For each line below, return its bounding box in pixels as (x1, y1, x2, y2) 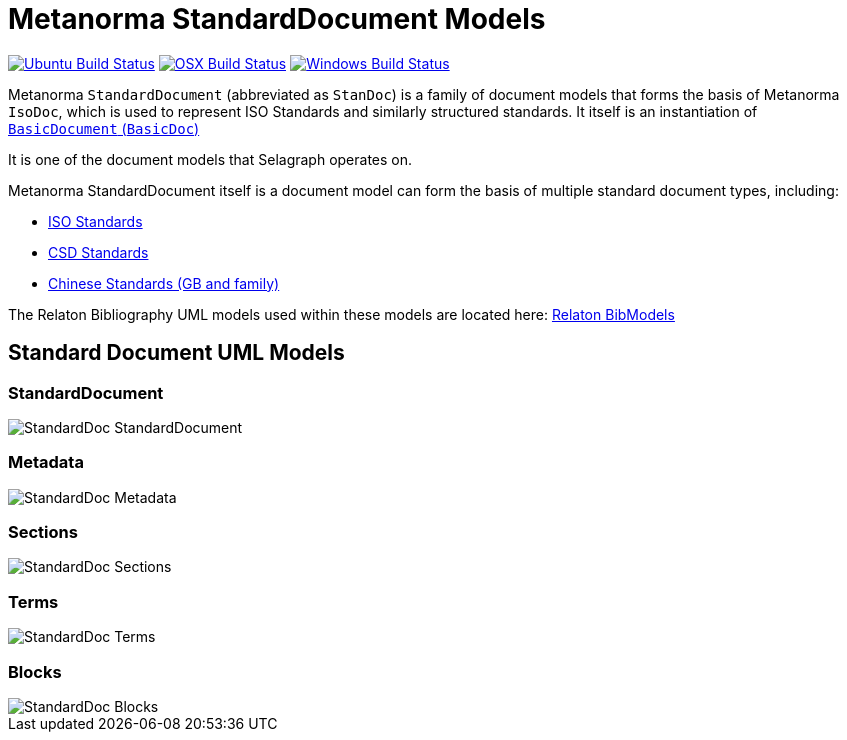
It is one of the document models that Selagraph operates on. (8, 150, 413, 168)
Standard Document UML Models (8, 340, 345, 366)
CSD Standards (48, 243, 149, 261)
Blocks (8, 661, 62, 682)
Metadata (8, 452, 84, 473)
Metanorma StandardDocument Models (8, 2, 546, 36)
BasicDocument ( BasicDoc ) (8, 119, 200, 137)
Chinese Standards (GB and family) (48, 274, 280, 292)
